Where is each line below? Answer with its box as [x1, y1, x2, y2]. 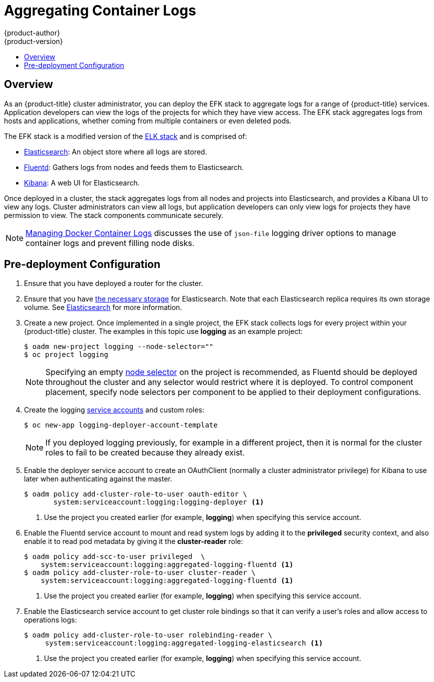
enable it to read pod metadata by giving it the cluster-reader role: [24, 537, 243, 546]
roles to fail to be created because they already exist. [45, 447, 245, 458]
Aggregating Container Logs [4, 2, 196, 19]
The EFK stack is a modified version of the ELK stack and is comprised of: [4, 131, 247, 140]
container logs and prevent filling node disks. [25, 237, 195, 248]
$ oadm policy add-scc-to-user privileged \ [24, 552, 205, 561]
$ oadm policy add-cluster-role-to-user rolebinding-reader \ [24, 631, 273, 639]
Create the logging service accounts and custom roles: [24, 405, 204, 414]
